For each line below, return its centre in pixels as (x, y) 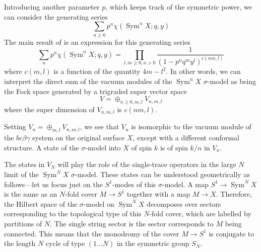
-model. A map (185, 184)
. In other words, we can (203, 71)
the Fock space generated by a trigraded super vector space (96, 91)
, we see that (100, 127)
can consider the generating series (56, 16)
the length (20, 243)
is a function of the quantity (97, 71)
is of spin (174, 147)
